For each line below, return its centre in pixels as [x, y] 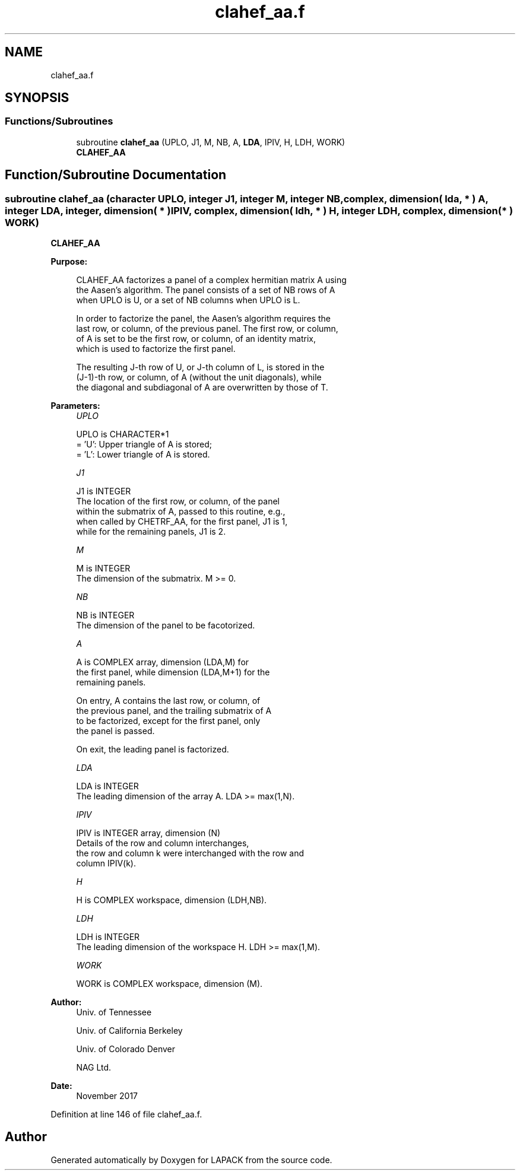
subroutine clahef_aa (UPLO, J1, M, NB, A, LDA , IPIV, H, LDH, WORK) [211, 142]
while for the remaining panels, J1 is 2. [151, 532]
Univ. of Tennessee [114, 1012]
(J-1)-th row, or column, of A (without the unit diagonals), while [199, 377]
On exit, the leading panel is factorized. [153, 750]
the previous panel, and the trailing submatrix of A [174, 711]
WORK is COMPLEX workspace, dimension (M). [169, 984]
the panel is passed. [115, 731]
